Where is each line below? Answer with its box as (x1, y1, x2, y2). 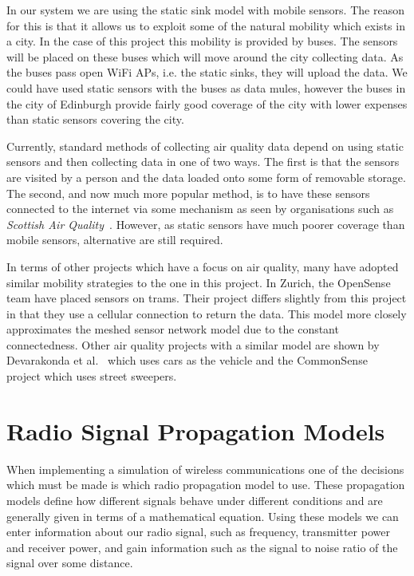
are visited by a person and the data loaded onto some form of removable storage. (6, 168, 406, 185)
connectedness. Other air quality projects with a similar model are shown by (6, 336, 380, 353)
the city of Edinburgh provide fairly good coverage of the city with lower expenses (6, 95, 408, 112)
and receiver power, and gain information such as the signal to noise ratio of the (6, 539, 398, 555)
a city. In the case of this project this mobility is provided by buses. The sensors (6, 33, 398, 49)
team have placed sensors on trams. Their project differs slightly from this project (6, 290, 407, 306)
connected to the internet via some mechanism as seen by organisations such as (6, 200, 394, 217)
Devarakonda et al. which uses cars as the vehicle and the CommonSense (6, 352, 368, 369)
